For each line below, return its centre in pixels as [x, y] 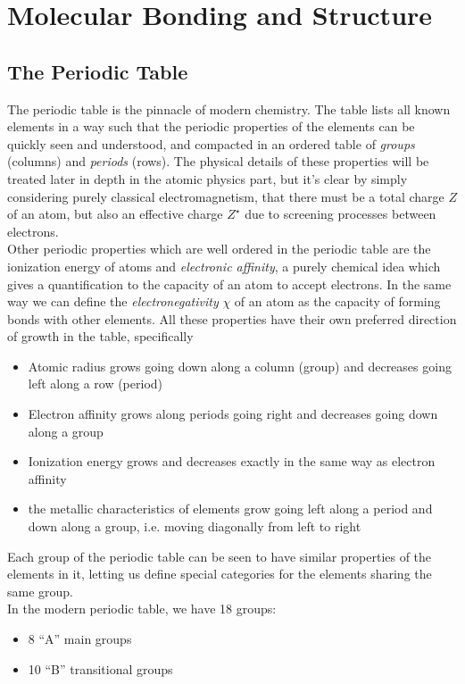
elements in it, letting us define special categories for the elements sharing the [220, 574]
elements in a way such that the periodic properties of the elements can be [211, 126]
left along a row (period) [95, 384]
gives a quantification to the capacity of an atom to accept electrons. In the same [229, 284]
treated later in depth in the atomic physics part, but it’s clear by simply [208, 178]
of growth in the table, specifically [100, 336]
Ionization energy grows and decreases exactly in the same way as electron [232, 461]
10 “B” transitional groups [100, 668]
